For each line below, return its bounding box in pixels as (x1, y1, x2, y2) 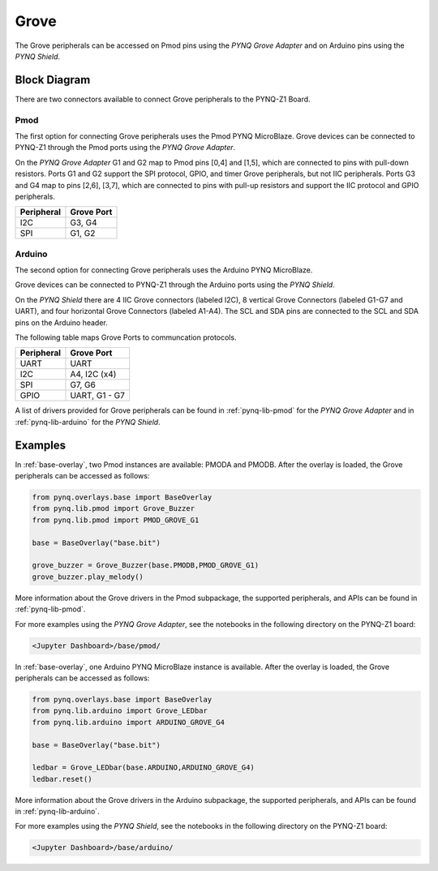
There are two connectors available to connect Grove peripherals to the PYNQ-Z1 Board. (15, 94, 311, 104)
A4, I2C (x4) (70, 369, 117, 380)
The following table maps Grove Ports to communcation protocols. (15, 333, 237, 342)
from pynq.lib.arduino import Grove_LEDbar (32, 706, 208, 715)
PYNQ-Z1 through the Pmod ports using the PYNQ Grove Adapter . (15, 143, 236, 152)
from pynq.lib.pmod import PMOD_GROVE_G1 (32, 515, 200, 525)
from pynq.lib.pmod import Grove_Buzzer (32, 504, 195, 513)
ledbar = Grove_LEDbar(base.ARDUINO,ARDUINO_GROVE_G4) (32, 763, 255, 772)
